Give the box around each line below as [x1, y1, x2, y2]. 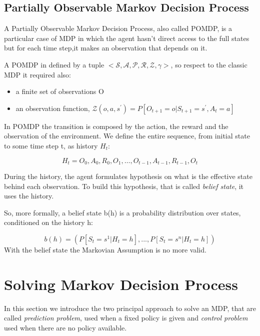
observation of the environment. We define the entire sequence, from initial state [4, 130, 250, 141]
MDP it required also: [4, 69, 71, 79]
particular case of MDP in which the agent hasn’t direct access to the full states [4, 32, 249, 43]
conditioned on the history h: [4, 217, 93, 227]
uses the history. [4, 190, 54, 201]
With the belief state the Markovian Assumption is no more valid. [4, 244, 206, 254]
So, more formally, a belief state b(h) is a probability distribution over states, [4, 207, 241, 217]
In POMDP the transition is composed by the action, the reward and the [4, 120, 228, 131]
